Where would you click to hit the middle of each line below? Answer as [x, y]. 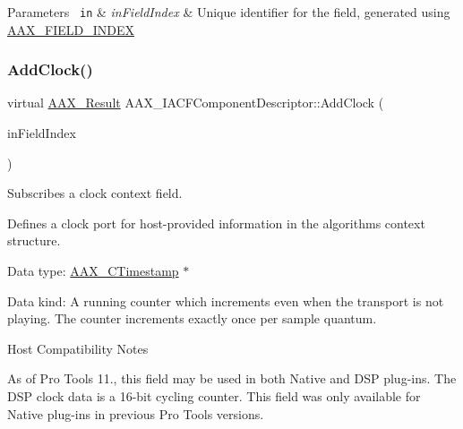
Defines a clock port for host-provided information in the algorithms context [216, 223]
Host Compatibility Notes [78, 348]
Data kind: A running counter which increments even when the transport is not [226, 300]
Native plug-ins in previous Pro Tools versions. [136, 413]
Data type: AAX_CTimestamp [93, 271]
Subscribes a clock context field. [95, 193]
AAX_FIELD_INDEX [71, 29]
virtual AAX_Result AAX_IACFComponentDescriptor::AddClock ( [196, 103]
